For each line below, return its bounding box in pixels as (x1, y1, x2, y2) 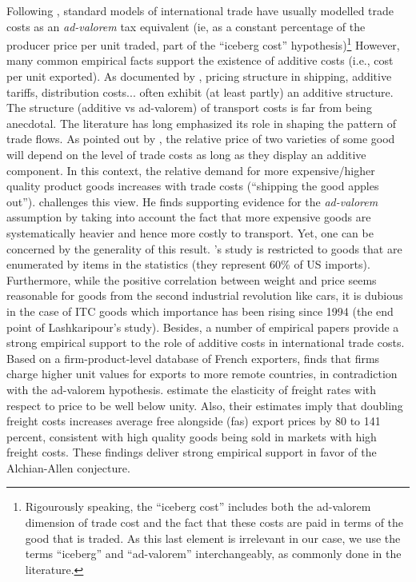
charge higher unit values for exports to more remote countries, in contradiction (6, 365, 398, 382)
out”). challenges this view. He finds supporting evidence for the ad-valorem (6, 193, 378, 209)
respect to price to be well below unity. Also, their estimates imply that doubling (6, 397, 403, 413)
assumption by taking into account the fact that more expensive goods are (6, 209, 371, 225)
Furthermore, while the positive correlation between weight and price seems (6, 271, 377, 288)
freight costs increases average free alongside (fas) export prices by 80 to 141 (6, 413, 381, 429)
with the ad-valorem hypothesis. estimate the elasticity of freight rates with (6, 381, 377, 397)
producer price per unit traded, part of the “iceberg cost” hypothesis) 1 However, (6, 34, 400, 53)
